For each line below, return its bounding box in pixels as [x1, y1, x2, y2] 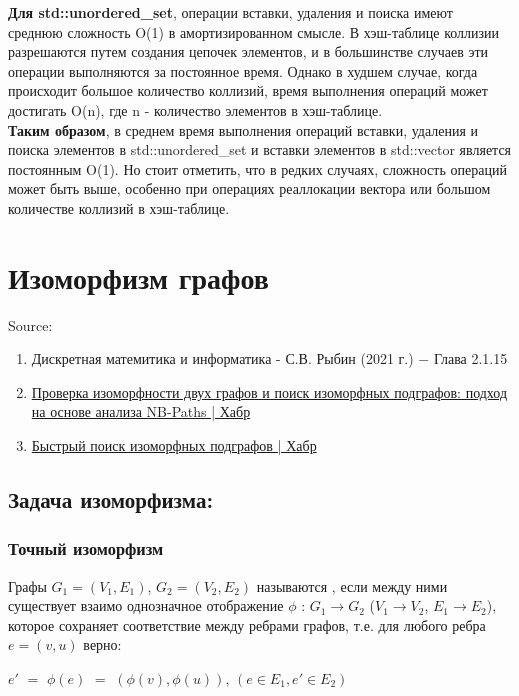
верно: [83, 634, 122, 655]
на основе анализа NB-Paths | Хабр [31, 401, 251, 422]
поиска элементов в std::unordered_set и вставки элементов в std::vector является [8, 139, 512, 160]
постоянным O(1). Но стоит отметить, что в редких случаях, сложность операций [8, 158, 507, 179]
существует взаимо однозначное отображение [8, 595, 284, 616]
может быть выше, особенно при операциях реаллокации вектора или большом [8, 178, 491, 199]
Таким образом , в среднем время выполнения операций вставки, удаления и [8, 119, 479, 140]
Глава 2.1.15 [433, 348, 508, 369]
